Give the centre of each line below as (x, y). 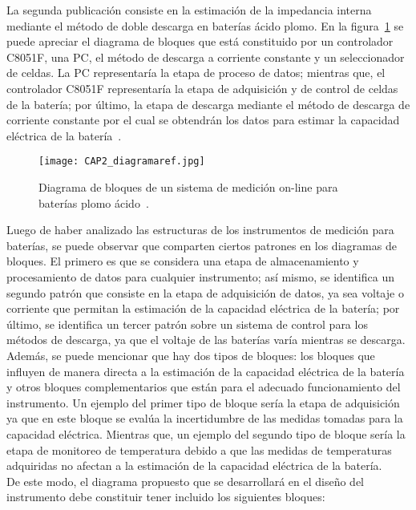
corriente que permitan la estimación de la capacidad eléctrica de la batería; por (203, 308)
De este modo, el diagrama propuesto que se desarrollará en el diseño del (186, 481)
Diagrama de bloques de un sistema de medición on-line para (188, 187)
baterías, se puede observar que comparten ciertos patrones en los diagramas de (202, 245)
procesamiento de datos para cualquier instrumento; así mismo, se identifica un (200, 276)
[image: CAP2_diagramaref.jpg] (122, 162)
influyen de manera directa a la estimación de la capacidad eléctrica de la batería (206, 371)
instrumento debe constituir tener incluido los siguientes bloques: (166, 497)
